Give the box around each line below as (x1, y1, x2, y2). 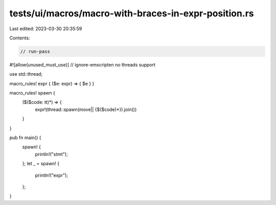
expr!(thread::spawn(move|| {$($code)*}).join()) (35, 106, 137, 112)
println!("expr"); (35, 172, 68, 178)
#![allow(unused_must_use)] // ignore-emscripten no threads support (9, 61, 156, 67)
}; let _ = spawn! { (22, 161, 60, 167)
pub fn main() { (9, 134, 41, 141)
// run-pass (20, 49, 51, 54)
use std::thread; (9, 71, 43, 77)
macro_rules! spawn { (9, 90, 56, 96)
